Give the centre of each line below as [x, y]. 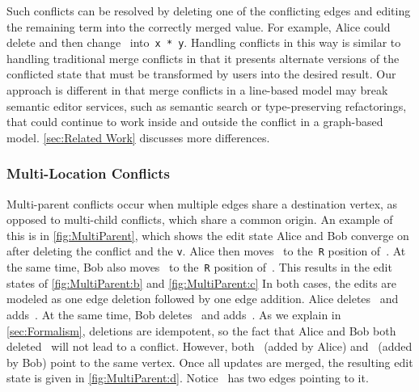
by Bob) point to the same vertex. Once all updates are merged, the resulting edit [210, 362]
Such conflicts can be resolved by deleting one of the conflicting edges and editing [209, 11]
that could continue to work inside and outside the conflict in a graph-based [195, 122]
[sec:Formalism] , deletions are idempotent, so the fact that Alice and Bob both [201, 330]
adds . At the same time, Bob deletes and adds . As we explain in [174, 314]
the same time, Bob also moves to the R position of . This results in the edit [199, 267]
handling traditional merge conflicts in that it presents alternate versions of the [203, 58]
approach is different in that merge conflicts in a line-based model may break [197, 90]
